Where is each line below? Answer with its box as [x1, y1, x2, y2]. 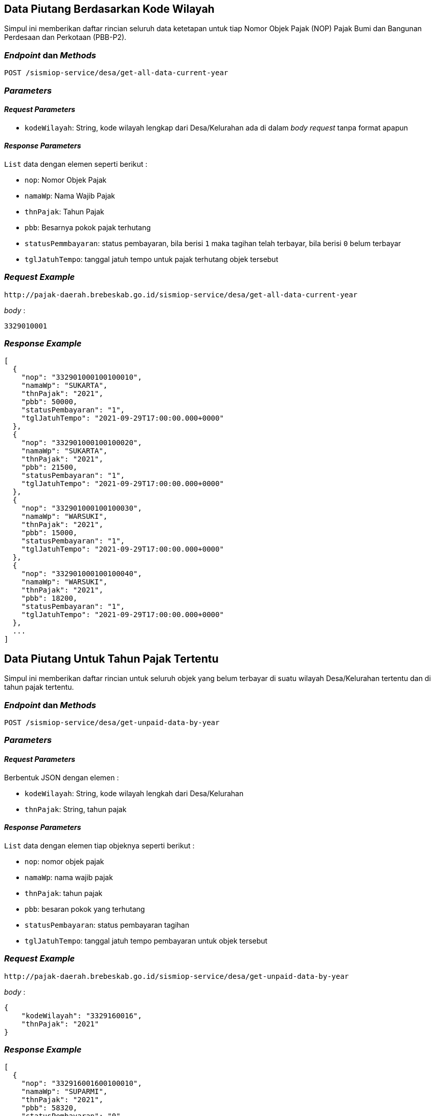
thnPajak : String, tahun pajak [25, 804, 127, 814]
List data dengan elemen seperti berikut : [4, 159, 148, 168]
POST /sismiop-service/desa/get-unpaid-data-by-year [4, 718, 220, 727]
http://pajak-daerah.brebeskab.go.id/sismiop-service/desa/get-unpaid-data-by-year [4, 972, 349, 980]
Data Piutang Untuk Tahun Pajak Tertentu [4, 652, 219, 665]
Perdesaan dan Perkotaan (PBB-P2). [4, 33, 127, 42]
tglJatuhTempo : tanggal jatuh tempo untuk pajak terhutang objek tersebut [25, 254, 279, 264]
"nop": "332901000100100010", [21, 373, 142, 382]
